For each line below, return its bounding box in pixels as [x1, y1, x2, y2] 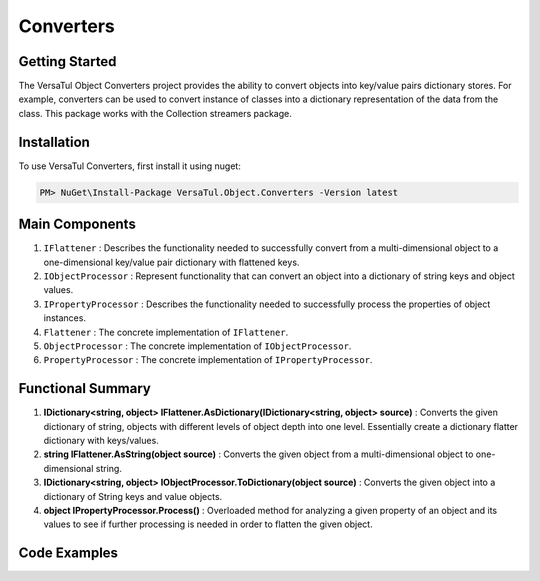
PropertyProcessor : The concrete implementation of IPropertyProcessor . [43, 354, 373, 366]
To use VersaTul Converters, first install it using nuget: [18, 160, 242, 172]
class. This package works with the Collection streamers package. [18, 107, 292, 119]
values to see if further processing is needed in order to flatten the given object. [43, 518, 374, 530]
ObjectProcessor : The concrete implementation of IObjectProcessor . [43, 340, 352, 352]
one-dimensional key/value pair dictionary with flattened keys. [43, 256, 300, 268]
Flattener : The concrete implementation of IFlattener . [43, 326, 289, 338]
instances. [43, 312, 87, 324]
